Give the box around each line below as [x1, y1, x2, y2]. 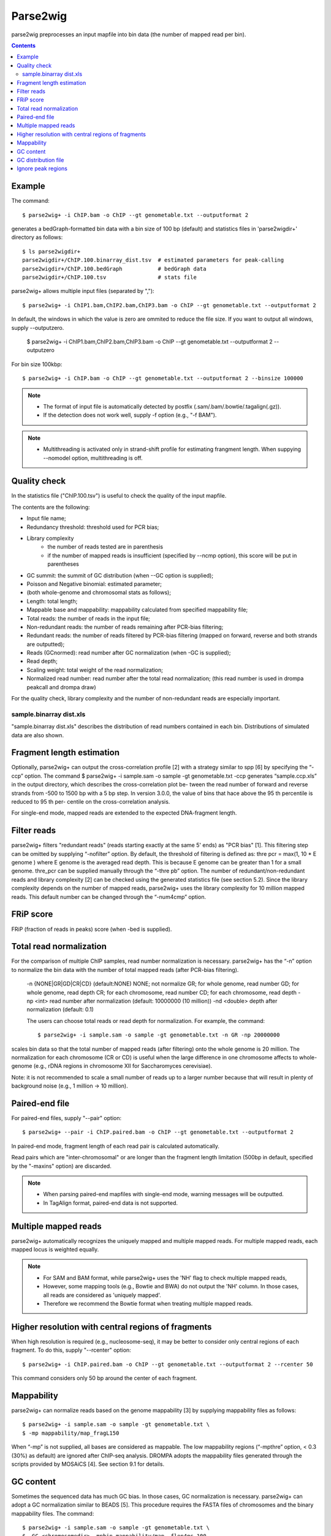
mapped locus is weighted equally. [11, 1246, 99, 1253]
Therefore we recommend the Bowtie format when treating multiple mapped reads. [43, 1300, 253, 1307]
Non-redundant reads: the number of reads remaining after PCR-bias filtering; [26, 623, 224, 630]
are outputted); [26, 640, 65, 648]
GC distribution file [17, 157, 64, 164]
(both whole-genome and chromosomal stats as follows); [26, 589, 172, 596]
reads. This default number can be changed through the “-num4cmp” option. [11, 893, 207, 900]
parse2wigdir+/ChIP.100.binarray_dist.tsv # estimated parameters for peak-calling [22, 257, 284, 264]
